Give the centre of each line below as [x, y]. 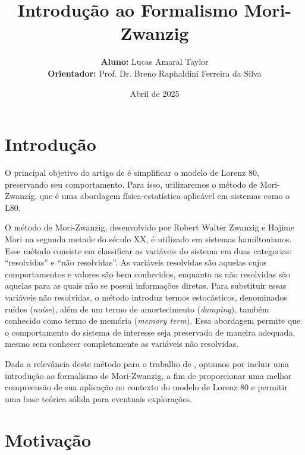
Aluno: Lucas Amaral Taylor [155, 61]
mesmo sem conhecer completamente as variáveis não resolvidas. [122, 344]
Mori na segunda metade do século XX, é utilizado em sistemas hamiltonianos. [148, 239]
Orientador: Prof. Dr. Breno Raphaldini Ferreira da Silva [155, 73]
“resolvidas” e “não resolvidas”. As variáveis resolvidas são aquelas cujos [136, 262]
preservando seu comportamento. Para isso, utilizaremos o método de [131, 184]
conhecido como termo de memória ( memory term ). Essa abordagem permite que [153, 320]
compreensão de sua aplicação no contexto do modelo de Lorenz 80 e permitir [146, 387]
